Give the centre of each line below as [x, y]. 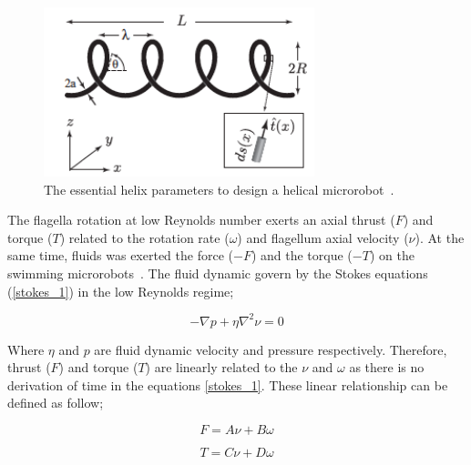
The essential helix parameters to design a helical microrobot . [219, 189]
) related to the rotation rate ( [144, 237]
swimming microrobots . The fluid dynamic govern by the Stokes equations [218, 273]
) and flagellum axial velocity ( [323, 237]
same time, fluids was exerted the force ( [120, 255]
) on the [392, 255]
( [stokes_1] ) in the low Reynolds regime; [121, 291]
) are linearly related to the [221, 367]
